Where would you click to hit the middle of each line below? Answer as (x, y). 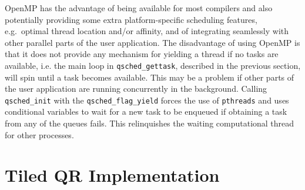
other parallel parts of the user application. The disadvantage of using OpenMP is (152, 42)
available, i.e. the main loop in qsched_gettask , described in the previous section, (153, 65)
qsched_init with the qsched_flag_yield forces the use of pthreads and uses (147, 100)
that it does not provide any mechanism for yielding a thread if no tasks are (142, 54)
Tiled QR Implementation (112, 175)
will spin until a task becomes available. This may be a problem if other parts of (150, 77)
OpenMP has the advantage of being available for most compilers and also (139, 8)
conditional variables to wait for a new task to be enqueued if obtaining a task (146, 111)
